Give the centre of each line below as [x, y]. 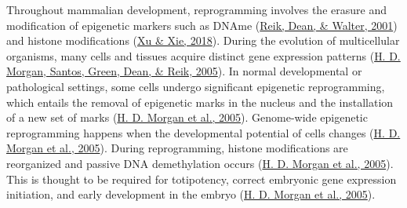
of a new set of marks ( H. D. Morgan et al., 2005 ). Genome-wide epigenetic [187, 117]
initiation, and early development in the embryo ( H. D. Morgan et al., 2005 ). [191, 194]
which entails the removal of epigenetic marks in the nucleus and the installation [200, 102]
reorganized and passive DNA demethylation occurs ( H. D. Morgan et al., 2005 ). [200, 163]
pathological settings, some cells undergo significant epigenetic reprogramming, [196, 86]
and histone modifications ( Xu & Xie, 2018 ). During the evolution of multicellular [203, 40]
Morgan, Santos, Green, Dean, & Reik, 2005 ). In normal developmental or [184, 71]
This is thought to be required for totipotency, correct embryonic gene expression [202, 179]
